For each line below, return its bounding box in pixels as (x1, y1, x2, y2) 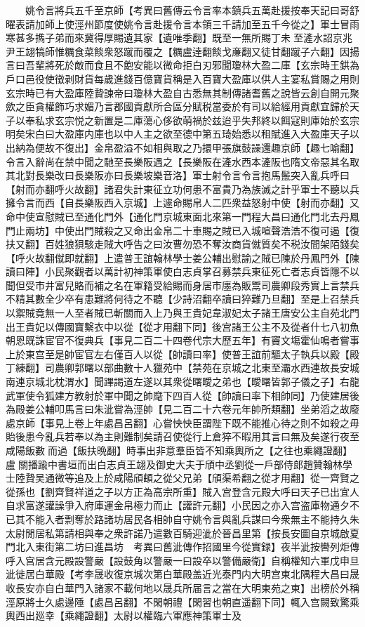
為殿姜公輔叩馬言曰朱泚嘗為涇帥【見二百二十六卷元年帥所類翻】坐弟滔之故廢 (6, 402, 359, 416)
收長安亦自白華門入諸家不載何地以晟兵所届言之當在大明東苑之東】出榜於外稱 (6, 580, 359, 595)
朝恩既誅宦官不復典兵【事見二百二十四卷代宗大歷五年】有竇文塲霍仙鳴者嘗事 (6, 333, 359, 348)
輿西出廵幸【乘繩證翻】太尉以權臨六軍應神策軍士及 (6, 608, 241, 623)
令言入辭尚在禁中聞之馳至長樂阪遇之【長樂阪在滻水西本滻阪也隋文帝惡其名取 (6, 154, 359, 169)
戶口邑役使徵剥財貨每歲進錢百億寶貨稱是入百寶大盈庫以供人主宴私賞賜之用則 (6, 71, 359, 86)
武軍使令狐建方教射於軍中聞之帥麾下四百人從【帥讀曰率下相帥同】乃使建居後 (6, 388, 359, 402)
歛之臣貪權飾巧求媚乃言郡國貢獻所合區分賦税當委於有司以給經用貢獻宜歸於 (6, 99, 350, 114)
